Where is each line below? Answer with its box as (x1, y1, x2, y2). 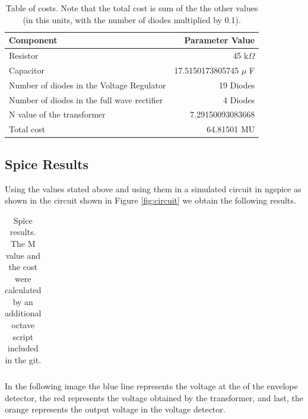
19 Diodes (219, 78, 255, 91)
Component (9, 34, 58, 46)
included (8, 342, 39, 354)
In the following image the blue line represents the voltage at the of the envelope (5, 379, 298, 392)
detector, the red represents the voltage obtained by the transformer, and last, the (5, 391, 304, 404)
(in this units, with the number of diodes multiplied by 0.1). (23, 13, 241, 26)
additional (5, 307, 42, 319)
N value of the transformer (9, 108, 106, 120)
